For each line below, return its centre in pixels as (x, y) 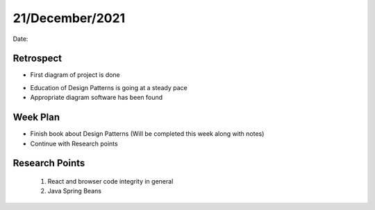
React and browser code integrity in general (110, 181)
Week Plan (36, 117)
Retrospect (37, 59)
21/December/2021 (69, 18)
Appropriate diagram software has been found (97, 98)
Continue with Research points (74, 143)
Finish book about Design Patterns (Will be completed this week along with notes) (147, 134)
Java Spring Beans (75, 191)
